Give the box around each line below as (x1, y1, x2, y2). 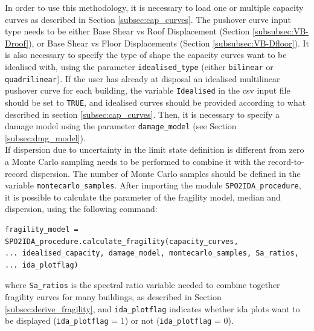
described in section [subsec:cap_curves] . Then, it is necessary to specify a (5, 108, 280, 120)
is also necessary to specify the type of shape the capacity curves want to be (5, 48, 287, 61)
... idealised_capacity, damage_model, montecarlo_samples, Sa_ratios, (5, 249, 299, 258)
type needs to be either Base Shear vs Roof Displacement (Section (5, 25, 250, 37)
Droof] (5, 36, 29, 49)
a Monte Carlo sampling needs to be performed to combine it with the (5, 155, 266, 168)
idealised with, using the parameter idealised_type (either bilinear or (5, 60, 274, 72)
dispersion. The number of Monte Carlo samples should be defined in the (30, 167, 301, 179)
